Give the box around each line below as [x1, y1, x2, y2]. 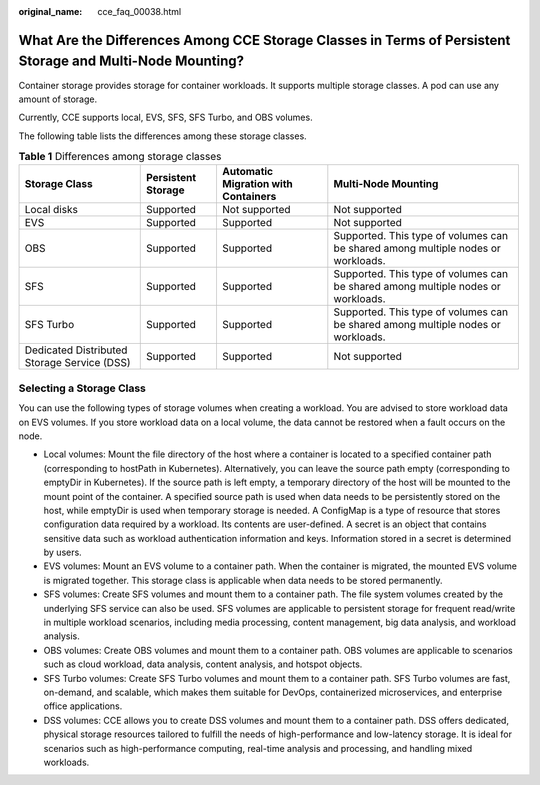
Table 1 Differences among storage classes [18, 150, 222, 164]
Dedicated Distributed [24, 343, 128, 357]
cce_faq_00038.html [97, 6, 182, 17]
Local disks [24, 203, 79, 217]
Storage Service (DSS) [24, 356, 131, 370]
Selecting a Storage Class [18, 381, 147, 395]
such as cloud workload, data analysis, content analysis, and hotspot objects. [43, 658, 363, 670]
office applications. [43, 700, 123, 712]
